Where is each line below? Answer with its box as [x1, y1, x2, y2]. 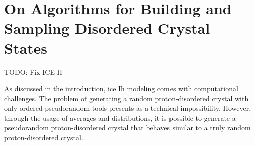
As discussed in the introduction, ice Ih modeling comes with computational [4, 83, 238, 94]
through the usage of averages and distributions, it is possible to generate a [4, 112, 236, 123]
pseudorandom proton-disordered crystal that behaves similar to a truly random [4, 122, 251, 133]
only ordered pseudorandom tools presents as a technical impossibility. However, [4, 103, 251, 113]
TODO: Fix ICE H [4, 66, 63, 77]
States [4, 37, 48, 58]
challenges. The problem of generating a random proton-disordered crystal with [4, 93, 249, 103]
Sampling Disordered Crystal [4, 18, 210, 38]
